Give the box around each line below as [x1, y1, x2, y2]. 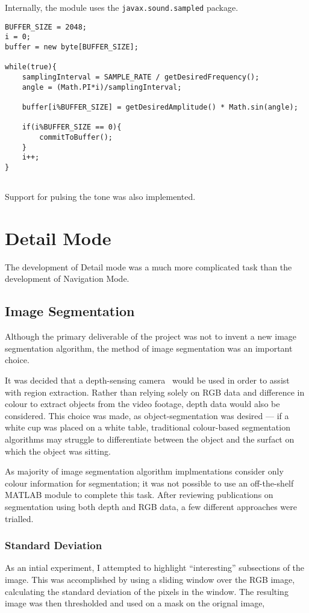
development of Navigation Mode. [5, 272, 130, 285]
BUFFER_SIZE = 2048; [5, 22, 87, 31]
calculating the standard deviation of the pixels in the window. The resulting [5, 585, 289, 597]
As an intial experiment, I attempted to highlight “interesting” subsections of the [5, 561, 305, 574]
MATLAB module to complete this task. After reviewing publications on [5, 488, 273, 501]
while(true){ [5, 63, 57, 72]
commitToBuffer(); [39, 132, 113, 142]
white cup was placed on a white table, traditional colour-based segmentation [5, 421, 290, 434]
